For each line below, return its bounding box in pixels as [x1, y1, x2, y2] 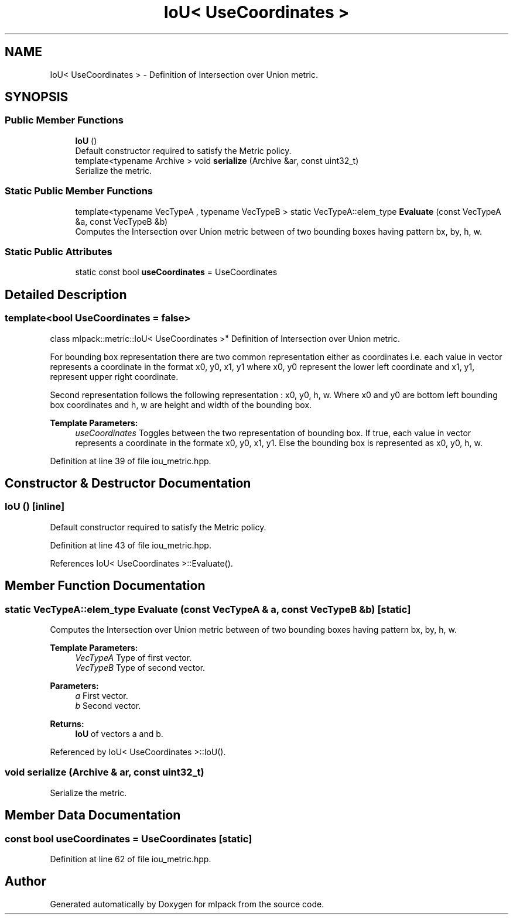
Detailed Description [5, 287, 127, 302]
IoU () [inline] [5, 500, 65, 513]
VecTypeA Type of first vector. [75, 652, 192, 663]
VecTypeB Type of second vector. [75, 662, 206, 673]
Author [5, 874, 46, 889]
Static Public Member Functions [5, 185, 153, 197]
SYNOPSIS [5, 90, 69, 105]
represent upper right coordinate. [50, 371, 179, 382]
